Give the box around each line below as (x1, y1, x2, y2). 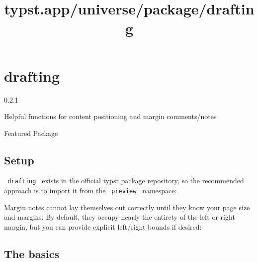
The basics (4, 246, 59, 261)
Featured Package (4, 128, 58, 138)
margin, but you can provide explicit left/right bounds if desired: (4, 221, 202, 232)
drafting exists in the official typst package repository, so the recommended (7, 175, 244, 186)
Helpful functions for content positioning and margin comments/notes (4, 111, 217, 122)
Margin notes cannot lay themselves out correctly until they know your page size (4, 202, 250, 212)
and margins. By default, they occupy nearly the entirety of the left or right (4, 212, 235, 222)
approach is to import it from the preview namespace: (4, 185, 177, 196)
